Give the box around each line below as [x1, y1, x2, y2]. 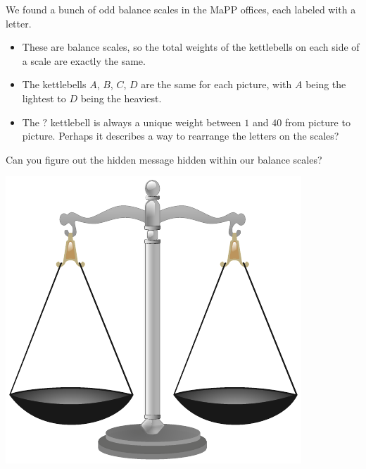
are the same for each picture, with [141, 77, 292, 92]
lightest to [22, 90, 66, 105]
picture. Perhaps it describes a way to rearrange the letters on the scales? [22, 128, 339, 143]
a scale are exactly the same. [22, 53, 146, 68]
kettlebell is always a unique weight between [50, 114, 241, 129]
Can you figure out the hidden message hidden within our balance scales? [6, 152, 322, 166]
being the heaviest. [80, 90, 162, 105]
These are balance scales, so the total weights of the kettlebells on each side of [22, 39, 360, 54]
